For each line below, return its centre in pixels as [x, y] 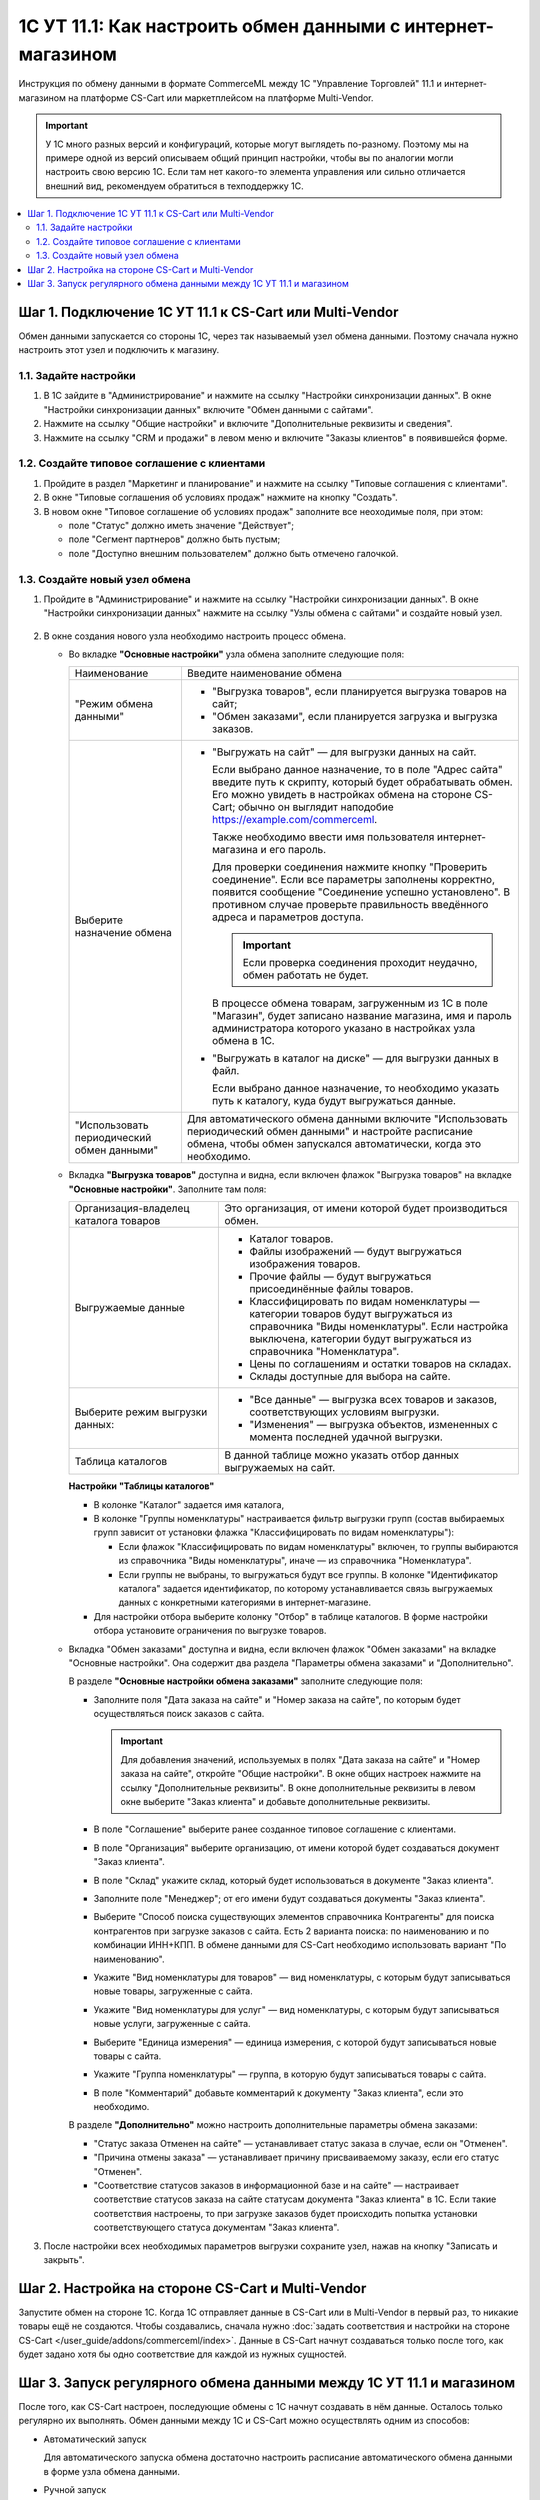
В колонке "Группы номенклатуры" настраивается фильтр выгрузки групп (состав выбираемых [299, 1518]
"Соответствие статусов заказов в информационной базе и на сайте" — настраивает [276, 2186]
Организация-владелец [132, 1208]
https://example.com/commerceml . [294, 820]
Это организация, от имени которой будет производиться [366, 1208]
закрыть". [64, 2259]
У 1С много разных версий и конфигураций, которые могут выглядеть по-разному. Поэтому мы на [257, 144]
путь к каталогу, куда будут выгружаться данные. [334, 1101]
